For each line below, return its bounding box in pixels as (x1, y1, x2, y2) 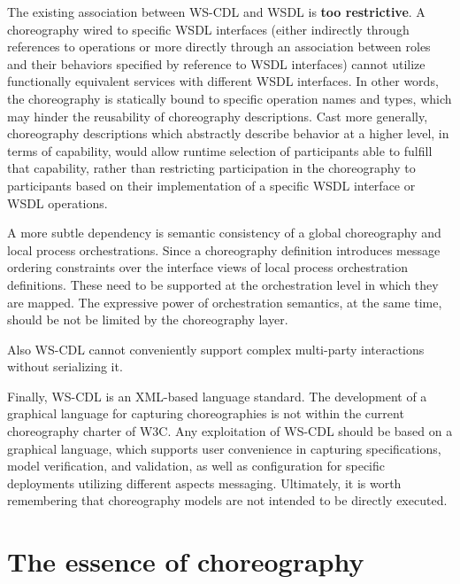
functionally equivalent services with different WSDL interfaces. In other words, (7, 72, 439, 90)
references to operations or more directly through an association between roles (7, 37, 431, 56)
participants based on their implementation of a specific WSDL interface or (7, 175, 416, 194)
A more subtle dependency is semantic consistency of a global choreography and (7, 223, 441, 242)
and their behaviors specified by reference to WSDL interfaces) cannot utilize (7, 54, 425, 73)
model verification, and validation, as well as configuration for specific (7, 456, 385, 475)
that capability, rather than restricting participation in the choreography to (7, 159, 416, 177)
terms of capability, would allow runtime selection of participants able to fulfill (7, 141, 433, 160)
